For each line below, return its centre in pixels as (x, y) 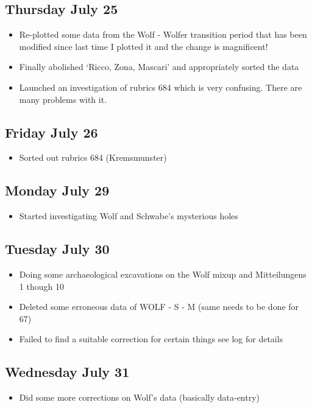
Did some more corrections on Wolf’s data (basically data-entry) (140, 397)
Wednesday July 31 (67, 372)
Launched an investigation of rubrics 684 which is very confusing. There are (161, 87)
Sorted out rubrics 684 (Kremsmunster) (93, 157)
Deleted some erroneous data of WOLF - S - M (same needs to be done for (159, 307)
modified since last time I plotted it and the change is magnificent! (144, 46)
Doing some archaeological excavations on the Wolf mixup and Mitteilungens (163, 274)
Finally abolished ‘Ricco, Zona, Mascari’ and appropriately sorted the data (159, 67)
